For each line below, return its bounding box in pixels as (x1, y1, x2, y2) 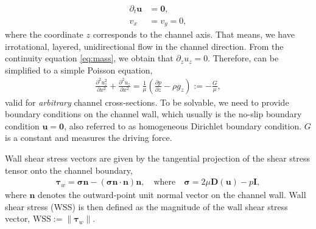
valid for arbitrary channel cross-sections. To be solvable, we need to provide (5, 95, 289, 108)
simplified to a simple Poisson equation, (5, 63, 153, 76)
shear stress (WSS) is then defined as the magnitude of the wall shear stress (5, 200, 288, 213)
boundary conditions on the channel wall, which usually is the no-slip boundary (5, 108, 302, 120)
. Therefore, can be (208, 52, 279, 64)
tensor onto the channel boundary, (5, 163, 133, 176)
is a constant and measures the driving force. (5, 131, 172, 144)
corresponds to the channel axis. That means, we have (93, 27, 295, 40)
